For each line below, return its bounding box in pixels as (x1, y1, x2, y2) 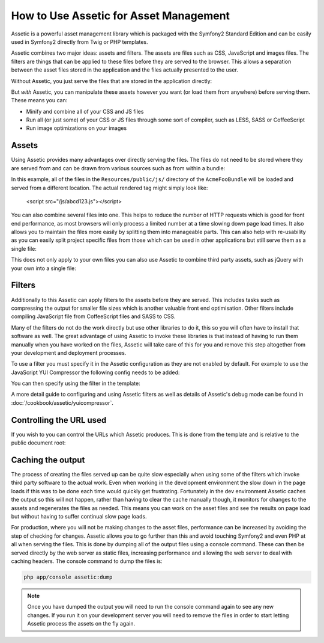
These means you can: (11, 97, 68, 104)
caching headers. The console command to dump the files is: (11, 557, 163, 565)
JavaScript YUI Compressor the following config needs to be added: (11, 369, 180, 376)
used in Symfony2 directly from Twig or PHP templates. (11, 38, 148, 45)
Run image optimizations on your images (26, 125, 127, 132)
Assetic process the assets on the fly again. (27, 620, 135, 627)
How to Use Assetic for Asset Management (11, 9, 230, 22)
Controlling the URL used (11, 415, 107, 425)
